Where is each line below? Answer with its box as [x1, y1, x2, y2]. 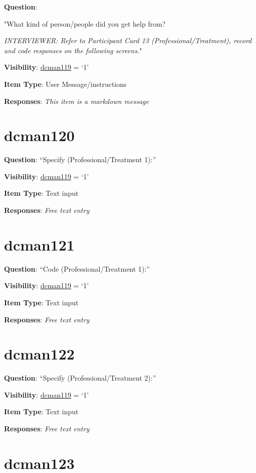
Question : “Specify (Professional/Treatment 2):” [4, 373, 156, 383]
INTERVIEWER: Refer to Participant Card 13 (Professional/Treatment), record [4, 35, 252, 46]
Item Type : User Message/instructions [4, 78, 127, 89]
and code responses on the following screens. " [4, 45, 142, 55]
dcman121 [4, 234, 75, 255]
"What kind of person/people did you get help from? [4, 18, 166, 29]
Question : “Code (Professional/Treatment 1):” [4, 263, 150, 274]
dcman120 [4, 125, 75, 146]
